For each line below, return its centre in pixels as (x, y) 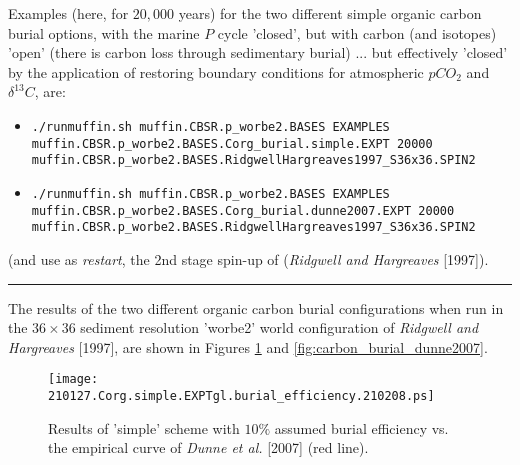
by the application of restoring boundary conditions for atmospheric (216, 71)
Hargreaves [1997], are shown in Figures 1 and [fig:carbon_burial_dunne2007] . (248, 346)
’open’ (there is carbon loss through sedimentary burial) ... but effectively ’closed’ (258, 52)
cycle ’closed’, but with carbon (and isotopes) (357, 32)
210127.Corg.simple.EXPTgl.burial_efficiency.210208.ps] (241, 395)
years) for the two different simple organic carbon (330, 13)
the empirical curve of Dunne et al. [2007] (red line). (208, 447)
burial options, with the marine (104, 32)
